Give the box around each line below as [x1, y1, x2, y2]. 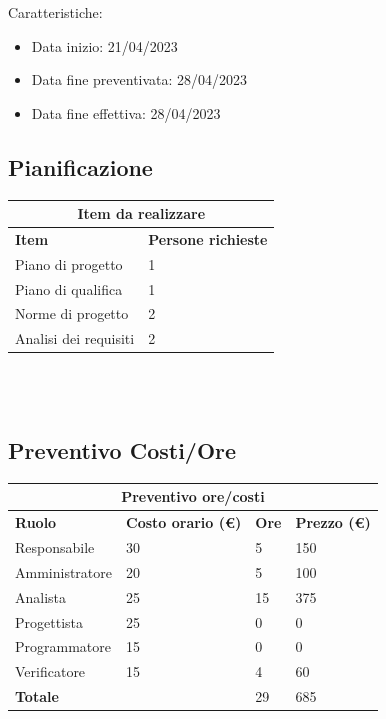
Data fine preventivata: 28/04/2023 [31, 69, 248, 90]
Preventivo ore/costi [121, 486, 265, 507]
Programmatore [15, 636, 111, 657]
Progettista [15, 611, 83, 632]
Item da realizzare [77, 203, 206, 224]
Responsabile [15, 536, 95, 557]
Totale [15, 686, 59, 707]
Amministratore [15, 561, 112, 582]
